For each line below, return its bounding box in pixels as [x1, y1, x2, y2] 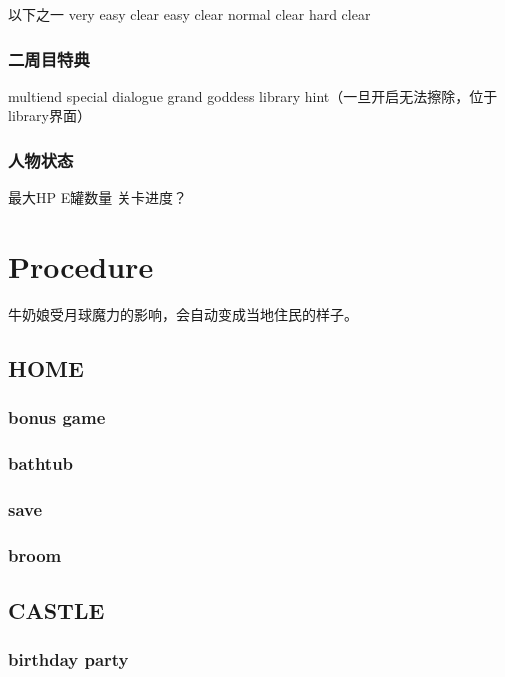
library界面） [8, 105, 91, 126]
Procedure [8, 246, 154, 286]
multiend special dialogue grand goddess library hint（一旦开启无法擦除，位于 [8, 85, 498, 106]
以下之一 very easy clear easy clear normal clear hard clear [8, 4, 371, 24]
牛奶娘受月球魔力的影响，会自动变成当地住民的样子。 [8, 303, 358, 324]
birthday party [8, 647, 129, 672]
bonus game [8, 405, 106, 430]
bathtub [8, 451, 74, 476]
